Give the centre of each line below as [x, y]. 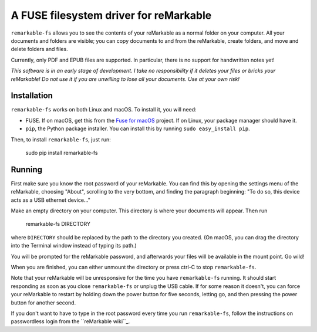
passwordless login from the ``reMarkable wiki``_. [70, 321]
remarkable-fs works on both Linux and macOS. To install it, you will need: [104, 110]
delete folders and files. [39, 49]
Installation [32, 96]
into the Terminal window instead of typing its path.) [74, 246]
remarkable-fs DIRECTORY [58, 224]
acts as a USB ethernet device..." [51, 200]
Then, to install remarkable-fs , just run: [61, 139]
